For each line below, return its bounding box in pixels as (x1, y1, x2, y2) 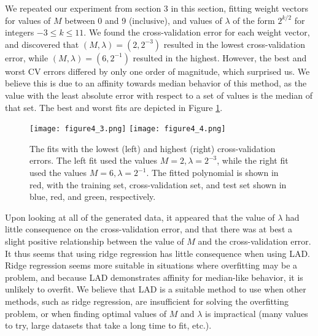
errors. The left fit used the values (29, 154, 157, 167)
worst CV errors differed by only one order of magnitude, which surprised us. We (5, 64, 310, 77)
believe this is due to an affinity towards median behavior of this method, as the (5, 77, 307, 90)
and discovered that (5, 37, 79, 50)
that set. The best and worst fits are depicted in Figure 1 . (5, 101, 223, 113)
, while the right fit (217, 154, 289, 167)
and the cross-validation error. (198, 234, 311, 247)
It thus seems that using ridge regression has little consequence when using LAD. (5, 246, 310, 259)
